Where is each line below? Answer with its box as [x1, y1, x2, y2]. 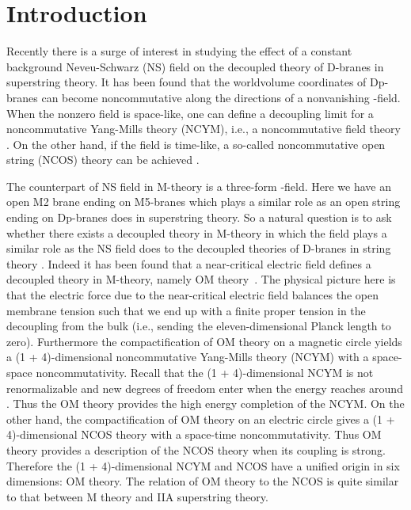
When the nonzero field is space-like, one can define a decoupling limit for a [6, 105, 374, 121]
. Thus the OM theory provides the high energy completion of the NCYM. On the [6, 395, 405, 412]
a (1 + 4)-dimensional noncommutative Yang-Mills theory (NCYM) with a [6, 348, 369, 365]
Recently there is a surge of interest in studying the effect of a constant [6, 43, 352, 59]
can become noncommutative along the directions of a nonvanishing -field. [41, 89, 401, 105]
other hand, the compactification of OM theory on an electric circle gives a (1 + [6, 410, 395, 427]
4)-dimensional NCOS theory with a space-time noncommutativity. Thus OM [6, 426, 382, 443]
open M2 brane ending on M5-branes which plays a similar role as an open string [6, 193, 401, 210]
